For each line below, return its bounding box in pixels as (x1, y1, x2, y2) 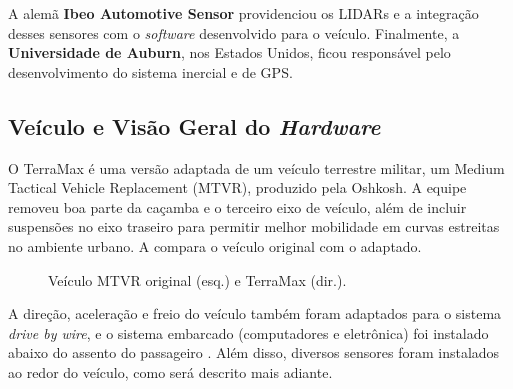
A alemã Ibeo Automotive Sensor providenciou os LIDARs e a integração (8, 3, 479, 23)
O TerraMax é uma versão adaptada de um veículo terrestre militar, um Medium (8, 157, 505, 178)
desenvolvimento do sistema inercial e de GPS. (8, 61, 293, 82)
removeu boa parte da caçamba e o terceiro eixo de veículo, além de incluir (8, 196, 467, 217)
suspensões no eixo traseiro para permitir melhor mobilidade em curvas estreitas (8, 216, 500, 237)
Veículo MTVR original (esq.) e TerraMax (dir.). (48, 269, 347, 290)
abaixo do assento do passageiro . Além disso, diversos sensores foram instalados (8, 342, 500, 363)
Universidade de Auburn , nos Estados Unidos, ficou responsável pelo (8, 42, 451, 63)
